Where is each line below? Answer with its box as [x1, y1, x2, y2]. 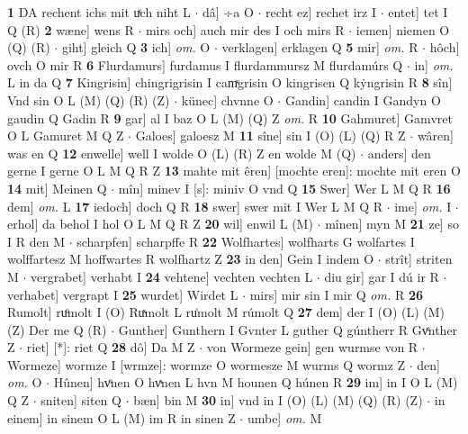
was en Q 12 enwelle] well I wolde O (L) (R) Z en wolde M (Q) [7, 143, 356, 162]
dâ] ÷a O [202, 3, 254, 21]
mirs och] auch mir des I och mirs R [145, 20, 345, 39]
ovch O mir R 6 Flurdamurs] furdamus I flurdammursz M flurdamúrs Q [7, 55, 403, 74]
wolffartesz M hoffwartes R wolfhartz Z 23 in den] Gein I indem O [7, 249, 374, 268]
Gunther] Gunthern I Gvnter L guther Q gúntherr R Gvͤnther [118, 320, 458, 339]
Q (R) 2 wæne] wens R [7, 20, 134, 39]
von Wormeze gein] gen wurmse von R [206, 338, 418, 357]
